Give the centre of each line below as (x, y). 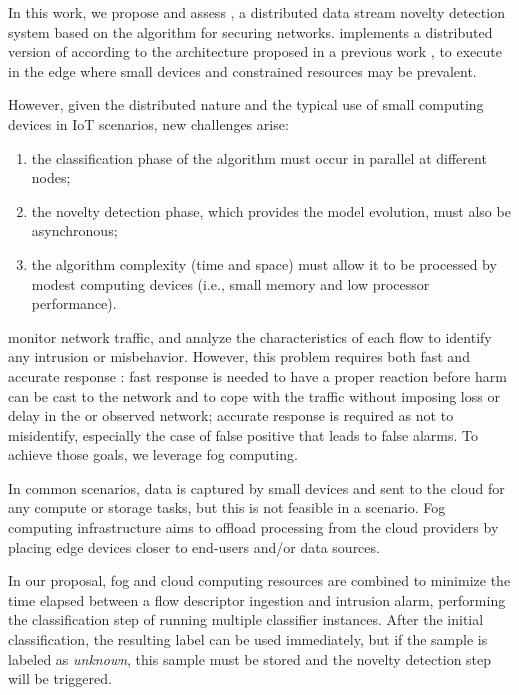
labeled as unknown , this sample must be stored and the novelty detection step (250, 658)
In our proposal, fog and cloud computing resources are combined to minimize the (259, 580)
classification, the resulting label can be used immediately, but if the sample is (248, 639)
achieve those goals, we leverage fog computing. (153, 454)
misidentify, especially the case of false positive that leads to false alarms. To (243, 434)
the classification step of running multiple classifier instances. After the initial (246, 619)
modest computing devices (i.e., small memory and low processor (230, 283)
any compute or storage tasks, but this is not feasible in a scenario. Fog (227, 507)
